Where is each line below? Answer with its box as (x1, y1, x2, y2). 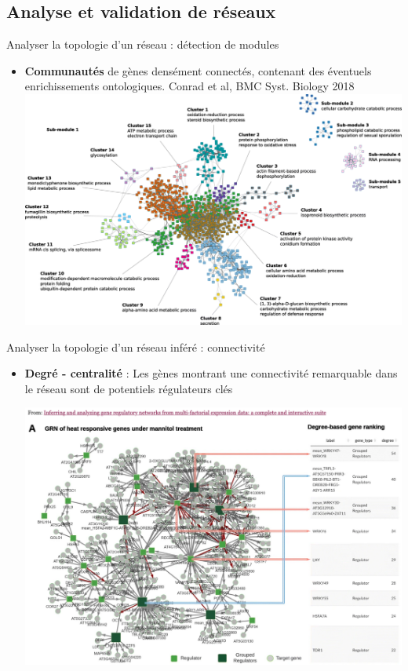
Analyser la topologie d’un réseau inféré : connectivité (6, 338, 265, 355)
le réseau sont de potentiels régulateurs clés (24, 380, 233, 396)
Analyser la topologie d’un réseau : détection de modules (6, 36, 279, 53)
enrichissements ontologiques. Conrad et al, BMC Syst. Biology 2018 (24, 78, 355, 94)
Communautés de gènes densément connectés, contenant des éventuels (24, 62, 372, 78)
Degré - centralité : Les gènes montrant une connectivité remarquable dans (24, 365, 398, 381)
